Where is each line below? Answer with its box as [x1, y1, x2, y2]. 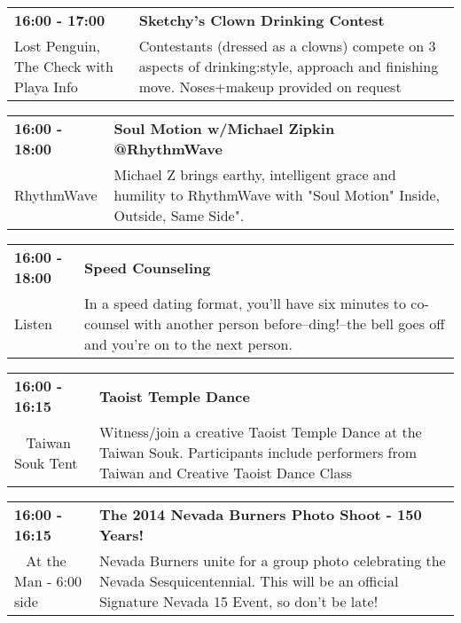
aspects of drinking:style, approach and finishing [138, 56, 439, 76]
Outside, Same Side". [113, 205, 245, 225]
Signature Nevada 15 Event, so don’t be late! [98, 591, 379, 611]
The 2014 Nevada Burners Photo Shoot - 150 [98, 504, 422, 524]
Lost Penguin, [14, 35, 100, 56]
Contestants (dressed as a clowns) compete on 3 [138, 35, 436, 56]
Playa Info [14, 76, 78, 97]
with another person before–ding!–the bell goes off [134, 313, 445, 334]
